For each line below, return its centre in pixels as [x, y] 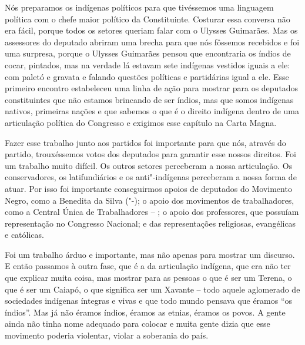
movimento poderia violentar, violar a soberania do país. [107, 335]
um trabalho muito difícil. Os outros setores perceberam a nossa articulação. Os [149, 165]
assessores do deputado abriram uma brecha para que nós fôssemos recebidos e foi [152, 42]
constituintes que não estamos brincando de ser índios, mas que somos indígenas [149, 99]
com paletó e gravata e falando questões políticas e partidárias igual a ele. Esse [147, 76]
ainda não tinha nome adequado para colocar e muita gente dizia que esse [138, 324]
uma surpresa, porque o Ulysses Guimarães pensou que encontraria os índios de [148, 53]
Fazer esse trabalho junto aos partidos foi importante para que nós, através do [145, 142]
